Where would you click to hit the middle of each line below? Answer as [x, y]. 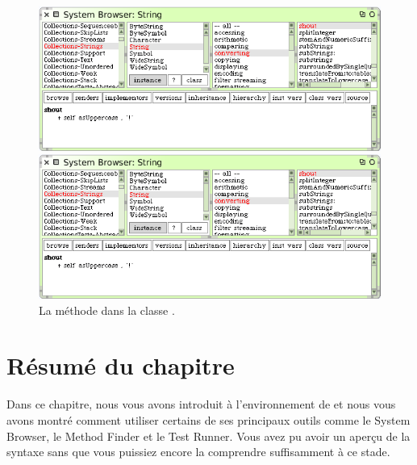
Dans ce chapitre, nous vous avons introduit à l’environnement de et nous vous [201, 404]
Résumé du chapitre [121, 365]
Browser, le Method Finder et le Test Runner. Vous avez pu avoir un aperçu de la [208, 436]
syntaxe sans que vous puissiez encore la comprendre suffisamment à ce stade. [198, 452]
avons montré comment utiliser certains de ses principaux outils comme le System [208, 419]
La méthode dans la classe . [107, 310]
